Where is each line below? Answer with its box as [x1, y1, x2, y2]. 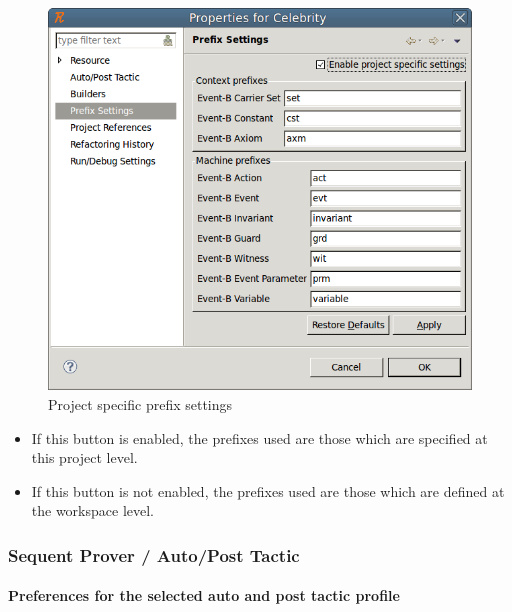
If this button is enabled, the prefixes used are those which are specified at [31, 427, 488, 448]
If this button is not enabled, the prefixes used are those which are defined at [31, 480, 505, 501]
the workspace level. [31, 500, 155, 521]
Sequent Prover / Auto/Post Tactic [8, 542, 300, 567]
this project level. [31, 447, 138, 468]
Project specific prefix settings [48, 393, 233, 414]
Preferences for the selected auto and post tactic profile [8, 585, 400, 606]
